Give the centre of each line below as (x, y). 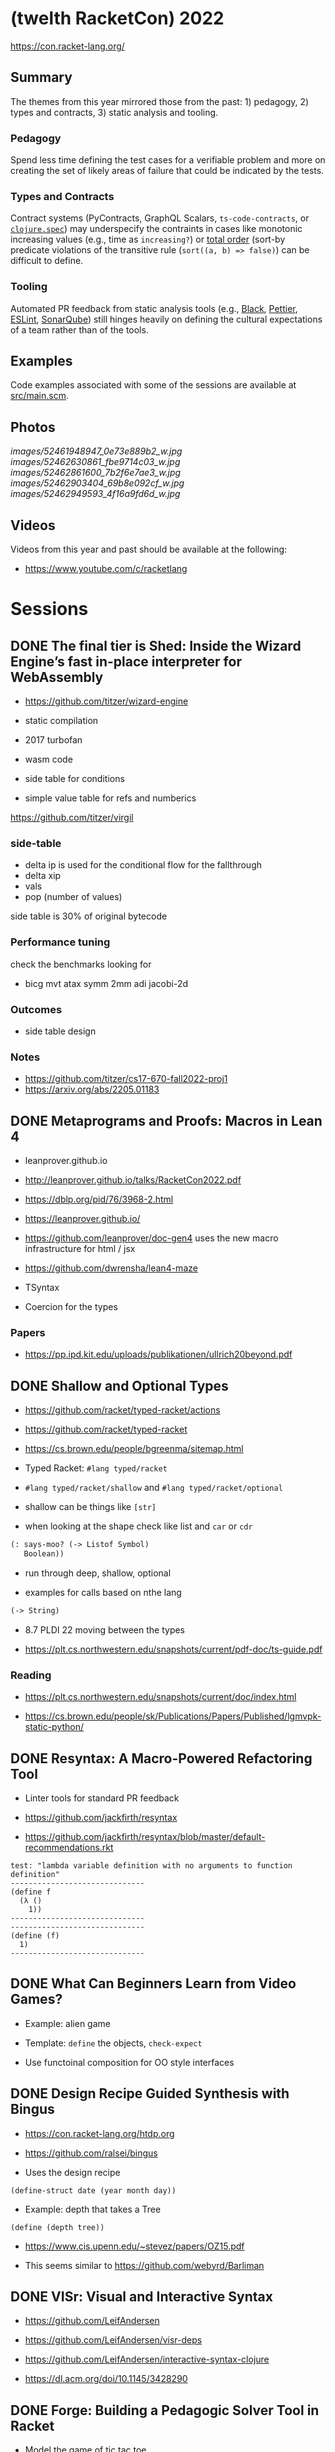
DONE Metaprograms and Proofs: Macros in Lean (166, 1120)
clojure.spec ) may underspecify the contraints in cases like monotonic (156, 229)
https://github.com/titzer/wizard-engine (106, 701)
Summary (41, 77)
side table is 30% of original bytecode (89, 916)
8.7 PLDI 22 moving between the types (105, 1629)
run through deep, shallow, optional (98, 1573)
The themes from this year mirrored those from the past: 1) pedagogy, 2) (160, 101)
